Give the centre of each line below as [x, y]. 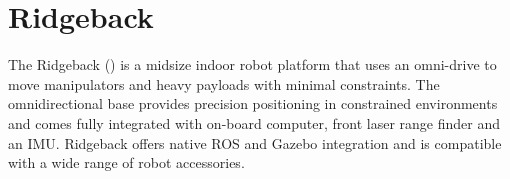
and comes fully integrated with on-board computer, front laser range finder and [254, 122]
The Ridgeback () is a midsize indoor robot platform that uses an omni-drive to [252, 64]
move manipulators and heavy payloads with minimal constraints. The [224, 83]
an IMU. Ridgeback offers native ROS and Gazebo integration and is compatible [255, 142]
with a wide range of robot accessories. [126, 162]
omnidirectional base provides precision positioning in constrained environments [253, 103]
